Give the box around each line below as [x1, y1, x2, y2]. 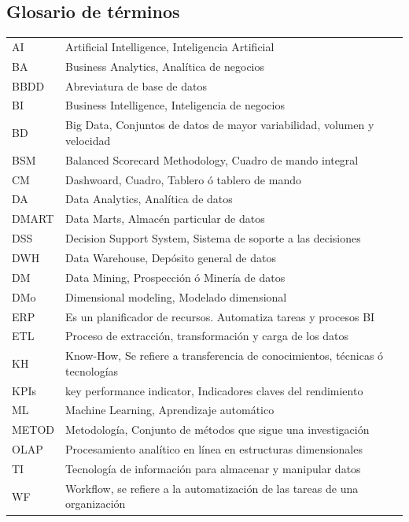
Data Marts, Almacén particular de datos [65, 210, 265, 227]
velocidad [65, 131, 111, 148]
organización [65, 495, 126, 512]
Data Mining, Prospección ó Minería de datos [65, 268, 286, 285]
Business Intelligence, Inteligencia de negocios [65, 97, 285, 113]
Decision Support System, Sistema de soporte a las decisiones [65, 230, 361, 246]
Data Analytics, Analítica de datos [65, 191, 233, 207]
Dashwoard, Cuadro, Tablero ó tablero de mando [65, 171, 301, 187]
